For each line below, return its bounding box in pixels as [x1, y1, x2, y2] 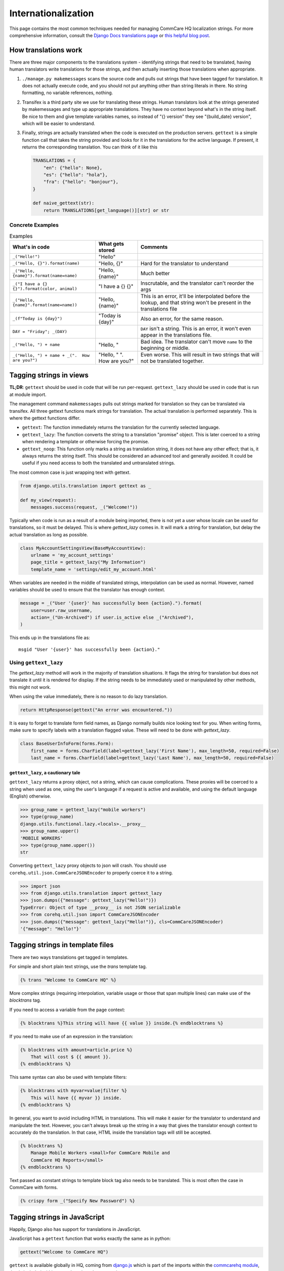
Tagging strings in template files [9, 941, 114, 949]
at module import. [9, 391, 47, 398]
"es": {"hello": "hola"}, [43, 172, 108, 177]
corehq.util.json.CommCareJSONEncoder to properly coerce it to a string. [9, 869, 173, 875]
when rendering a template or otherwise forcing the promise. [22, 439, 150, 445]
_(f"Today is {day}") [12, 316, 63, 321]
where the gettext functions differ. [9, 415, 81, 421]
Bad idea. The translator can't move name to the [140, 338, 253, 345]
